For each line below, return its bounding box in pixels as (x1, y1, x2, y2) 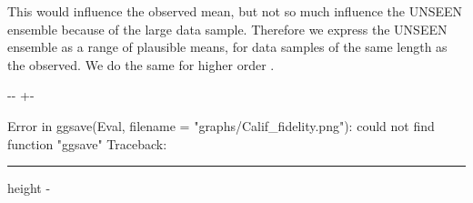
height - (7, 178, 51, 198)
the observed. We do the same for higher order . (7, 55, 275, 74)
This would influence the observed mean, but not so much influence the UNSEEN (7, 2, 462, 20)
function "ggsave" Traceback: (7, 134, 167, 153)
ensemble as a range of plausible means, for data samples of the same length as (7, 37, 448, 56)
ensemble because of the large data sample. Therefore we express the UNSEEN (7, 19, 448, 38)
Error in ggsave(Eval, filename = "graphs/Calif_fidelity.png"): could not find (7, 116, 435, 135)
